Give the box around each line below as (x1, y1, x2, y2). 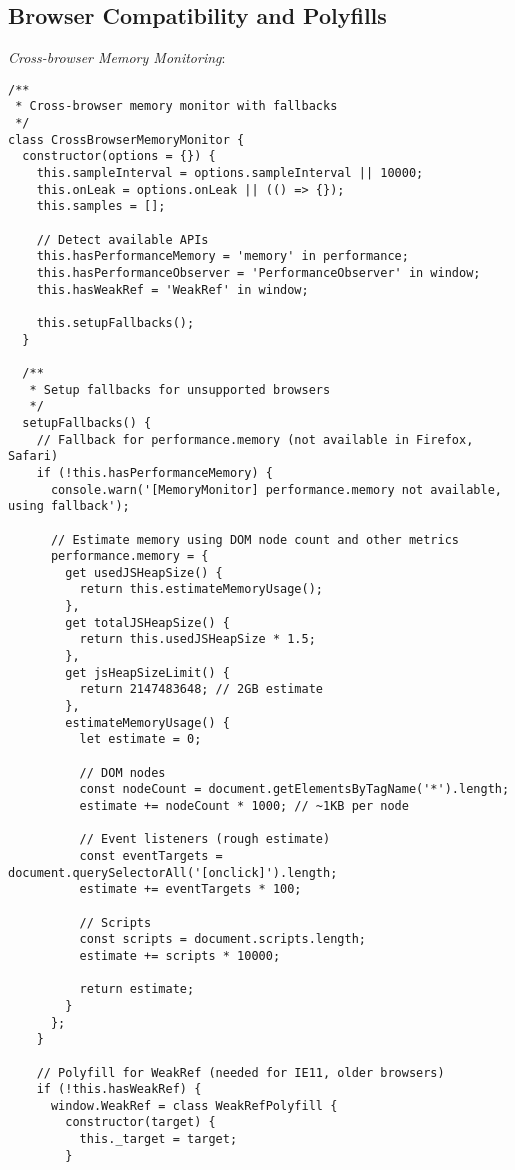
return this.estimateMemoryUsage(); (79, 582, 323, 597)
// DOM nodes (79, 765, 166, 780)
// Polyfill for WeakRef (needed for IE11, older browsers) (36, 1065, 445, 1080)
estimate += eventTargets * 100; (79, 882, 302, 897)
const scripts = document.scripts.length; (79, 932, 366, 947)
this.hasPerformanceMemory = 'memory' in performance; (36, 249, 409, 264)
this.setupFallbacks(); (36, 315, 195, 330)
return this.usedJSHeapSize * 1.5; (79, 632, 316, 647)
